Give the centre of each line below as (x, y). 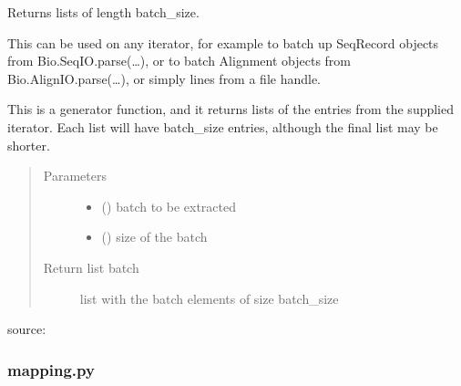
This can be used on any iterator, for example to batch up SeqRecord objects (223, 42)
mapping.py (51, 369)
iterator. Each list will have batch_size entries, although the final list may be (223, 126)
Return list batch (91, 267)
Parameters (75, 176)
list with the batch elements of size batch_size (209, 298)
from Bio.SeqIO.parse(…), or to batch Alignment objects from (179, 61)
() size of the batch (154, 237)
